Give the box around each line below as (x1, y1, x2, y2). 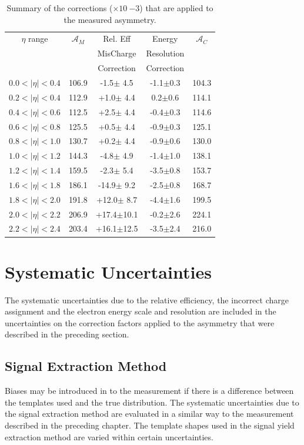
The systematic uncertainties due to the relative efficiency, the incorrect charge (5, 293, 289, 306)
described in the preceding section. (5, 328, 129, 340)
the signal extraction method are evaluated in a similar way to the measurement (5, 407, 294, 420)
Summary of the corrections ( (6, 2, 113, 14)
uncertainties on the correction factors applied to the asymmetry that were (5, 316, 275, 329)
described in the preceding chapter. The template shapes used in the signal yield (5, 419, 295, 431)
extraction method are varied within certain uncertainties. (5, 430, 213, 443)
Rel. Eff (103, 32, 131, 45)
